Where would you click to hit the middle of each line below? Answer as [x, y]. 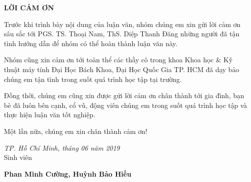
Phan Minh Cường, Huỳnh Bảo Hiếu [68, 173]
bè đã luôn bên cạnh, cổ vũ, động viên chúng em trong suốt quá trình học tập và [125, 105]
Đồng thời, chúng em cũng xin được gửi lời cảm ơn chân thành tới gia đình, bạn [124, 95]
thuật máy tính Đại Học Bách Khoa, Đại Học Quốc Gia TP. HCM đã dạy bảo [122, 69]
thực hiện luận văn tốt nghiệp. [50, 115]
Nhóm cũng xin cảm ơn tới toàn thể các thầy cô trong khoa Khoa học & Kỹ [118, 60]
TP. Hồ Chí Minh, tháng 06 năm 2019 [62, 147]
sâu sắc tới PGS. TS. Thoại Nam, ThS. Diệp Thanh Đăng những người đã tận [122, 34]
